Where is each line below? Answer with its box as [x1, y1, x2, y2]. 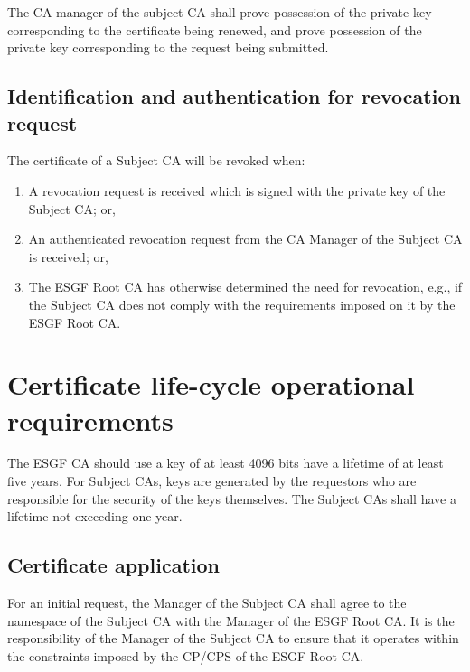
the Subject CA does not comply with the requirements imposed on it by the [28, 294, 456, 313]
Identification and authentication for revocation [7, 82, 461, 110]
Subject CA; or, [28, 199, 116, 218]
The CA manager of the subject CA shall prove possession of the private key [7, 3, 432, 21]
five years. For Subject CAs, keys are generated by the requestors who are [7, 471, 417, 490]
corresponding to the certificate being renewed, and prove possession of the [7, 20, 422, 39]
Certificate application [7, 551, 220, 579]
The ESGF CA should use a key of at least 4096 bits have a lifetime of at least [7, 453, 444, 472]
